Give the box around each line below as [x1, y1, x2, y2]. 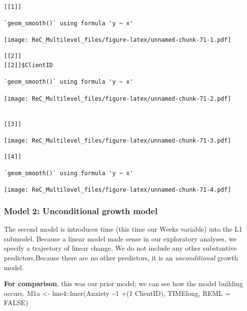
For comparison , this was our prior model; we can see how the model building [4, 278, 243, 289]
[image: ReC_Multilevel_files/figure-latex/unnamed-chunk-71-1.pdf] [4, 37, 231, 44]
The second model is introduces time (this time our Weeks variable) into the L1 [4, 224, 243, 234]
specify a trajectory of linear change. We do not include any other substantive [4, 243, 237, 253]
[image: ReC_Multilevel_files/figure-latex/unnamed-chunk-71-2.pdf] [4, 95, 231, 102]
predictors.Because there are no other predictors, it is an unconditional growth [4, 252, 238, 262]
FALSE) [4, 297, 28, 308]
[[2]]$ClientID [4, 62, 53, 69]
